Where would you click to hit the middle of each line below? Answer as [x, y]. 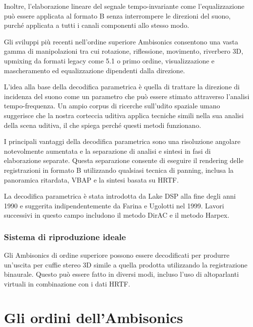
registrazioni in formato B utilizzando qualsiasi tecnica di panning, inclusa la [119, 170]
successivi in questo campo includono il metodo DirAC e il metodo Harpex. [117, 215]
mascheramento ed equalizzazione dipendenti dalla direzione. [95, 70]
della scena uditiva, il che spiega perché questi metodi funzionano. [103, 125]
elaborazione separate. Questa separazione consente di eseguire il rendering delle [124, 160]
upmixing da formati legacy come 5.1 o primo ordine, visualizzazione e [109, 60]
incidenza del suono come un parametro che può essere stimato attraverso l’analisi [127, 96]
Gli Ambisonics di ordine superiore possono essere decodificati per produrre [117, 255]
